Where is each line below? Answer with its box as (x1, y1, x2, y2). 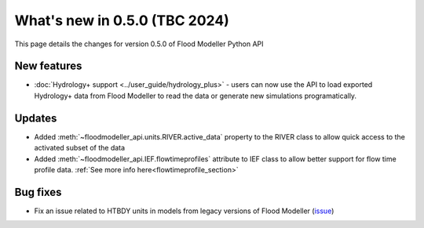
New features (14, 60, 82, 73)
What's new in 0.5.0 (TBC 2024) (14, 12, 229, 29)
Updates (14, 111, 57, 125)
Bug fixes (14, 185, 62, 199)
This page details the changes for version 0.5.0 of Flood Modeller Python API (14, 39, 264, 49)
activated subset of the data (34, 143, 126, 153)
